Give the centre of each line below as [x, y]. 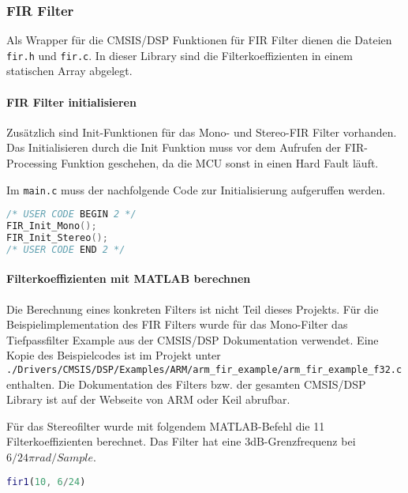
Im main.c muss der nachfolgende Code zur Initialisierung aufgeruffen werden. [196, 189]
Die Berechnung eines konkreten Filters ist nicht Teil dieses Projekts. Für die [193, 309]
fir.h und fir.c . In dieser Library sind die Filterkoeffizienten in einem [180, 55]
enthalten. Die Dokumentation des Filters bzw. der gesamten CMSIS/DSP [186, 384]
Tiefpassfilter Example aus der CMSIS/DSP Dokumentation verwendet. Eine [193, 339]
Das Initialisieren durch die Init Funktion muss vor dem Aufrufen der [174, 147]
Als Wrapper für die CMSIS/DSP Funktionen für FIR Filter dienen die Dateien [199, 40]
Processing [32, 163]
